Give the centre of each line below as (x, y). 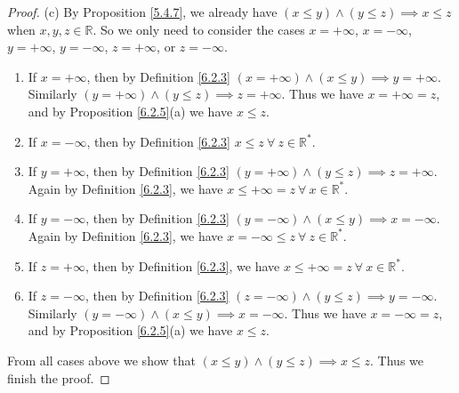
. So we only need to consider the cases (199, 29)
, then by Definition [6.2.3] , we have (182, 265)
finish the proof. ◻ (59, 377)
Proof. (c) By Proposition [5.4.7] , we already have (142, 12)
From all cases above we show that (101, 360)
